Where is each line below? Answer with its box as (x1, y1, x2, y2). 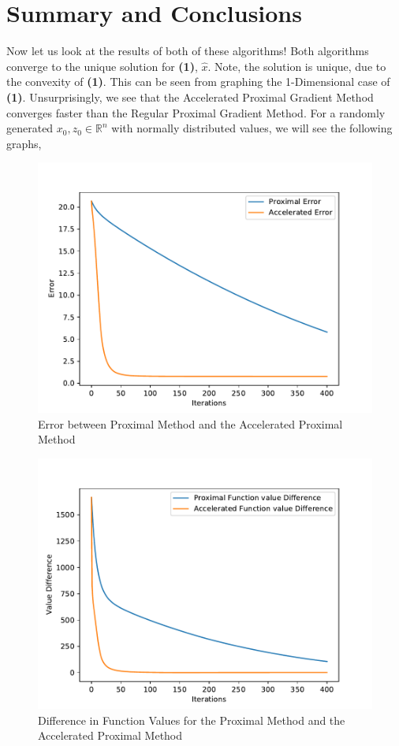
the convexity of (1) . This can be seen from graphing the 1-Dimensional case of (6, 73, 390, 90)
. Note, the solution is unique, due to (207, 58, 386, 74)
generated (6, 120, 54, 136)
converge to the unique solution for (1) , (6, 58, 198, 74)
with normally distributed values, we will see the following (111, 120, 393, 136)
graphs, (6, 135, 42, 151)
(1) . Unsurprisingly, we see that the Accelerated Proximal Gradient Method (6, 88, 374, 105)
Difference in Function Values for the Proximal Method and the (38, 711, 345, 728)
